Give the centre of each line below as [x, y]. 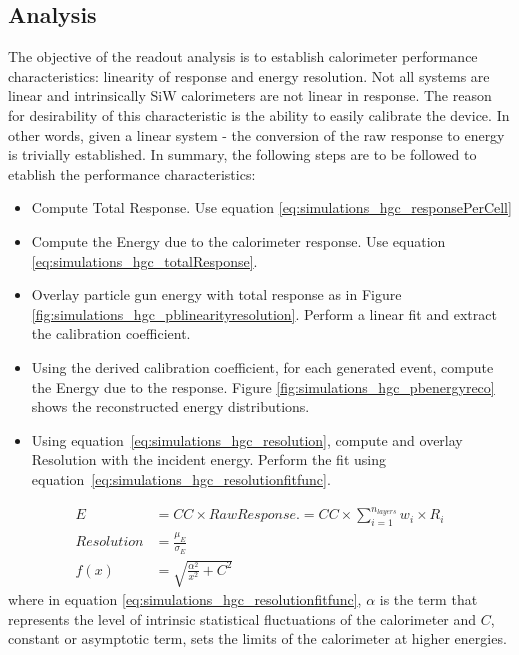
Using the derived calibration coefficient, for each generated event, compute [262, 366]
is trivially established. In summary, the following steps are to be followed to [242, 154]
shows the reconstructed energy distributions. [170, 406]
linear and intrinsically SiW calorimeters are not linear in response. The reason [250, 95]
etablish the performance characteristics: [132, 173]
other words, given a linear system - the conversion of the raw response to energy [256, 134]
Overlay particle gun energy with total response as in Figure [216, 294]
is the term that [428, 599]
